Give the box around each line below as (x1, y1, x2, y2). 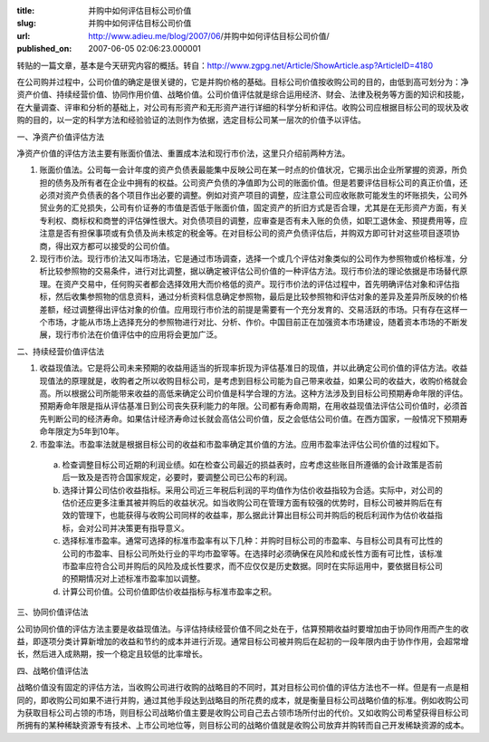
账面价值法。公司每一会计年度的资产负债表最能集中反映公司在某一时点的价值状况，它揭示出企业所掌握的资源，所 (39, 164, 460, 176)
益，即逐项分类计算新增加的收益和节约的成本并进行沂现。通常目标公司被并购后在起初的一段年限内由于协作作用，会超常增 (16, 635, 469, 647)
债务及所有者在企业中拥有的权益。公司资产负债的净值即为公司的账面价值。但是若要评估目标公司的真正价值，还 (54, 177, 468, 188)
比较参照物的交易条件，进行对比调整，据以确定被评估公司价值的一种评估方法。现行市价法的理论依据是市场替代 (46, 265, 460, 276)
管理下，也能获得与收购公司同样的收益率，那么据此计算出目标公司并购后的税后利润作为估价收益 (77, 510, 435, 521)
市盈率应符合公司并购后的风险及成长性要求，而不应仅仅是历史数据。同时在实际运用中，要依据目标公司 (62, 561, 443, 572)
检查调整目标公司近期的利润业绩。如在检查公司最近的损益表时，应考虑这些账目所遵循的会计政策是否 (62, 458, 435, 470)
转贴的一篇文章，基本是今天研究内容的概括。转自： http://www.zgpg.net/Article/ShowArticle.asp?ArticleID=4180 (16, 60, 434, 71)
